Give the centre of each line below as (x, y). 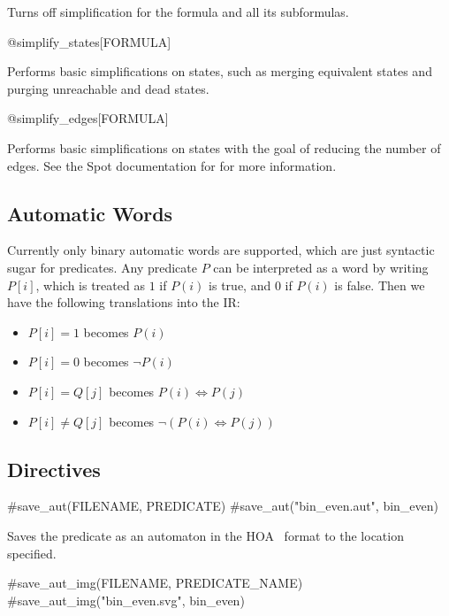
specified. (32, 553)
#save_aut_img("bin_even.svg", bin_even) (126, 600)
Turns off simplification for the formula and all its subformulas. (178, 12)
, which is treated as (90, 285)
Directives (54, 469)
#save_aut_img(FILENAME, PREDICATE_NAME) (155, 583)
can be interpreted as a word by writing (321, 267)
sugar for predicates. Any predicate (102, 267)
